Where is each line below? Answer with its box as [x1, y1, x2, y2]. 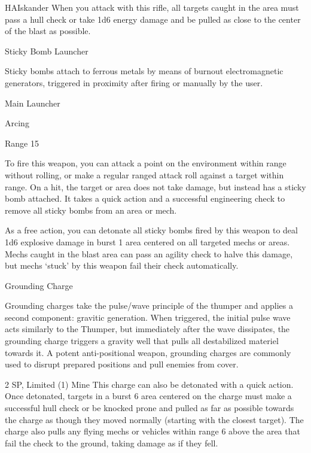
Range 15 [5, 136, 39, 149]
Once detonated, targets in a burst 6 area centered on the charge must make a [5, 390, 292, 402]
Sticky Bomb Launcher [5, 44, 89, 57]
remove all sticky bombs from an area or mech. [5, 203, 177, 216]
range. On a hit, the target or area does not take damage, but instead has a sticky [5, 180, 306, 193]
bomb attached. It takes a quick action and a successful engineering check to [5, 192, 285, 205]
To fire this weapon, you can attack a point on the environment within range [5, 157, 286, 169]
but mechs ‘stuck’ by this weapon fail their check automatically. [5, 259, 239, 272]
